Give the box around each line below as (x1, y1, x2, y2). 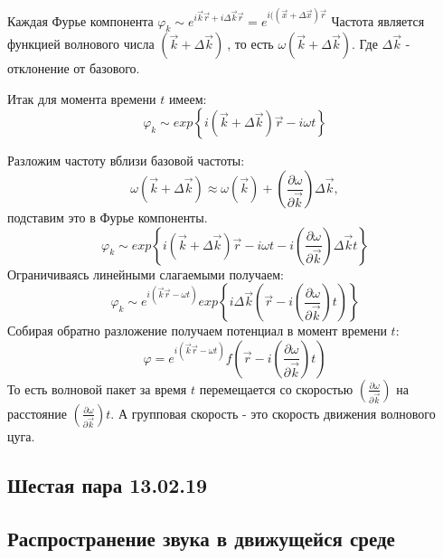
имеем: (168, 89, 207, 108)
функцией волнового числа (7, 34, 155, 53)
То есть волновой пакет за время (7, 379, 187, 398)
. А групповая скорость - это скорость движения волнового (110, 403, 436, 422)
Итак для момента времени (7, 89, 156, 108)
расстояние (7, 403, 67, 422)
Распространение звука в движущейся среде (7, 524, 395, 552)
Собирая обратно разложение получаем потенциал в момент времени (7, 321, 387, 340)
